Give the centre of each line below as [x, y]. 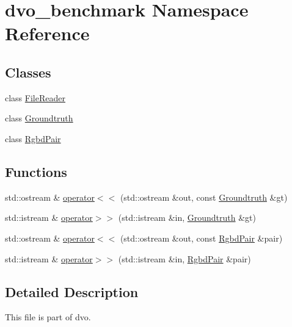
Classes [28, 72]
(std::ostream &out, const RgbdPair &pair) [201, 238]
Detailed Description [72, 291]
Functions [36, 171]
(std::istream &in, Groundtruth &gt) [187, 217]
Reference [47, 33]
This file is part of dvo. [48, 317]
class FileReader [35, 97]
